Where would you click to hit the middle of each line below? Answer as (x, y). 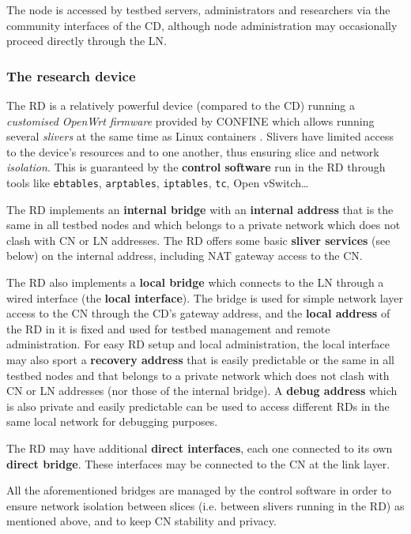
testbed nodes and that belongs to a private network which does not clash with (198, 375)
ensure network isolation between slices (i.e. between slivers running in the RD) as (205, 505)
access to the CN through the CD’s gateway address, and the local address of (198, 313)
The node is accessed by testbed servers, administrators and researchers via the (198, 9)
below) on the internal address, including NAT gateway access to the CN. (185, 256)
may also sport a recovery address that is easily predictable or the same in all (200, 359)
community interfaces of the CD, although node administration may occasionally (202, 25)
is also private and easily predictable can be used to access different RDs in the (198, 406)
